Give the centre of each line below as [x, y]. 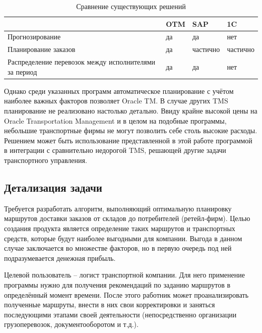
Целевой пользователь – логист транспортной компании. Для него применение [124, 275]
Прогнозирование [34, 37]
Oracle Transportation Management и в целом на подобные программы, [115, 120]
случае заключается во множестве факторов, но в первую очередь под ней [118, 248]
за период [22, 71]
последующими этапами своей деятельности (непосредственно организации [120, 314]
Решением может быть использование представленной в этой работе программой [128, 140]
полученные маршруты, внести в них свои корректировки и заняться [110, 304]
